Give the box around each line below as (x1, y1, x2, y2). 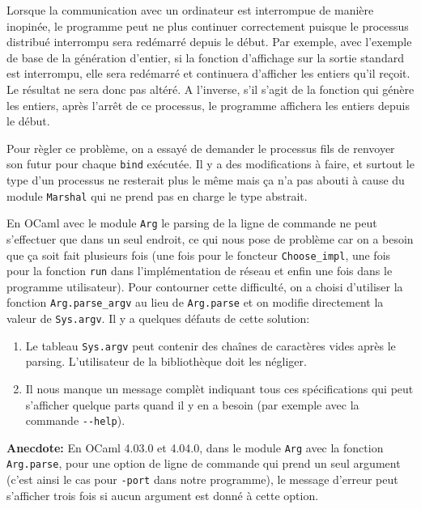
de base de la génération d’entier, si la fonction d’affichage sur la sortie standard (6, 49, 404, 66)
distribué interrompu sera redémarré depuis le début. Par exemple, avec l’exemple (6, 33, 412, 50)
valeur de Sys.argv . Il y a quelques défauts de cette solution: (6, 310, 310, 327)
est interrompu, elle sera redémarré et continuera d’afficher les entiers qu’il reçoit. (6, 65, 410, 82)
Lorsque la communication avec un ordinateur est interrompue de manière (6, 2, 374, 18)
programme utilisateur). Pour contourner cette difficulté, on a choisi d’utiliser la (6, 278, 403, 295)
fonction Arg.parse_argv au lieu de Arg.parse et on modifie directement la (6, 294, 384, 311)
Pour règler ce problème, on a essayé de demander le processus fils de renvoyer (6, 139, 395, 156)
